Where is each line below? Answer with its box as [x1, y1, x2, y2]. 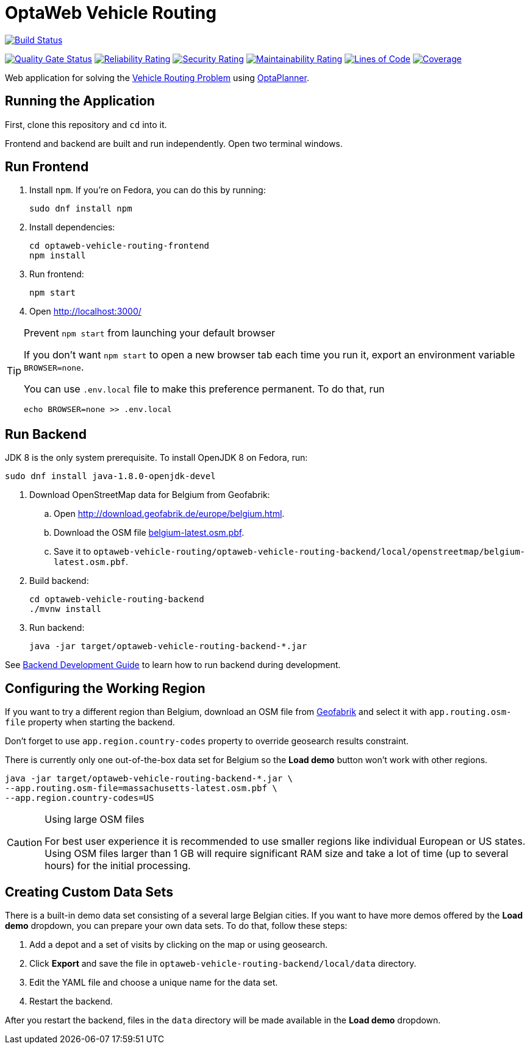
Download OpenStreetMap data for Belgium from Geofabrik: [29, 489, 270, 500]
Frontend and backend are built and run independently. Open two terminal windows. [5, 138, 343, 149]
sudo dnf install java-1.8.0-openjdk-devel [5, 471, 216, 482]
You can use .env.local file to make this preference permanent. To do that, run [24, 383, 385, 396]
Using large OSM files [45, 813, 145, 826]
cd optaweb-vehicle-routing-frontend [29, 241, 210, 251]
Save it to [54, 546, 91, 557]
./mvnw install [29, 604, 102, 614]
